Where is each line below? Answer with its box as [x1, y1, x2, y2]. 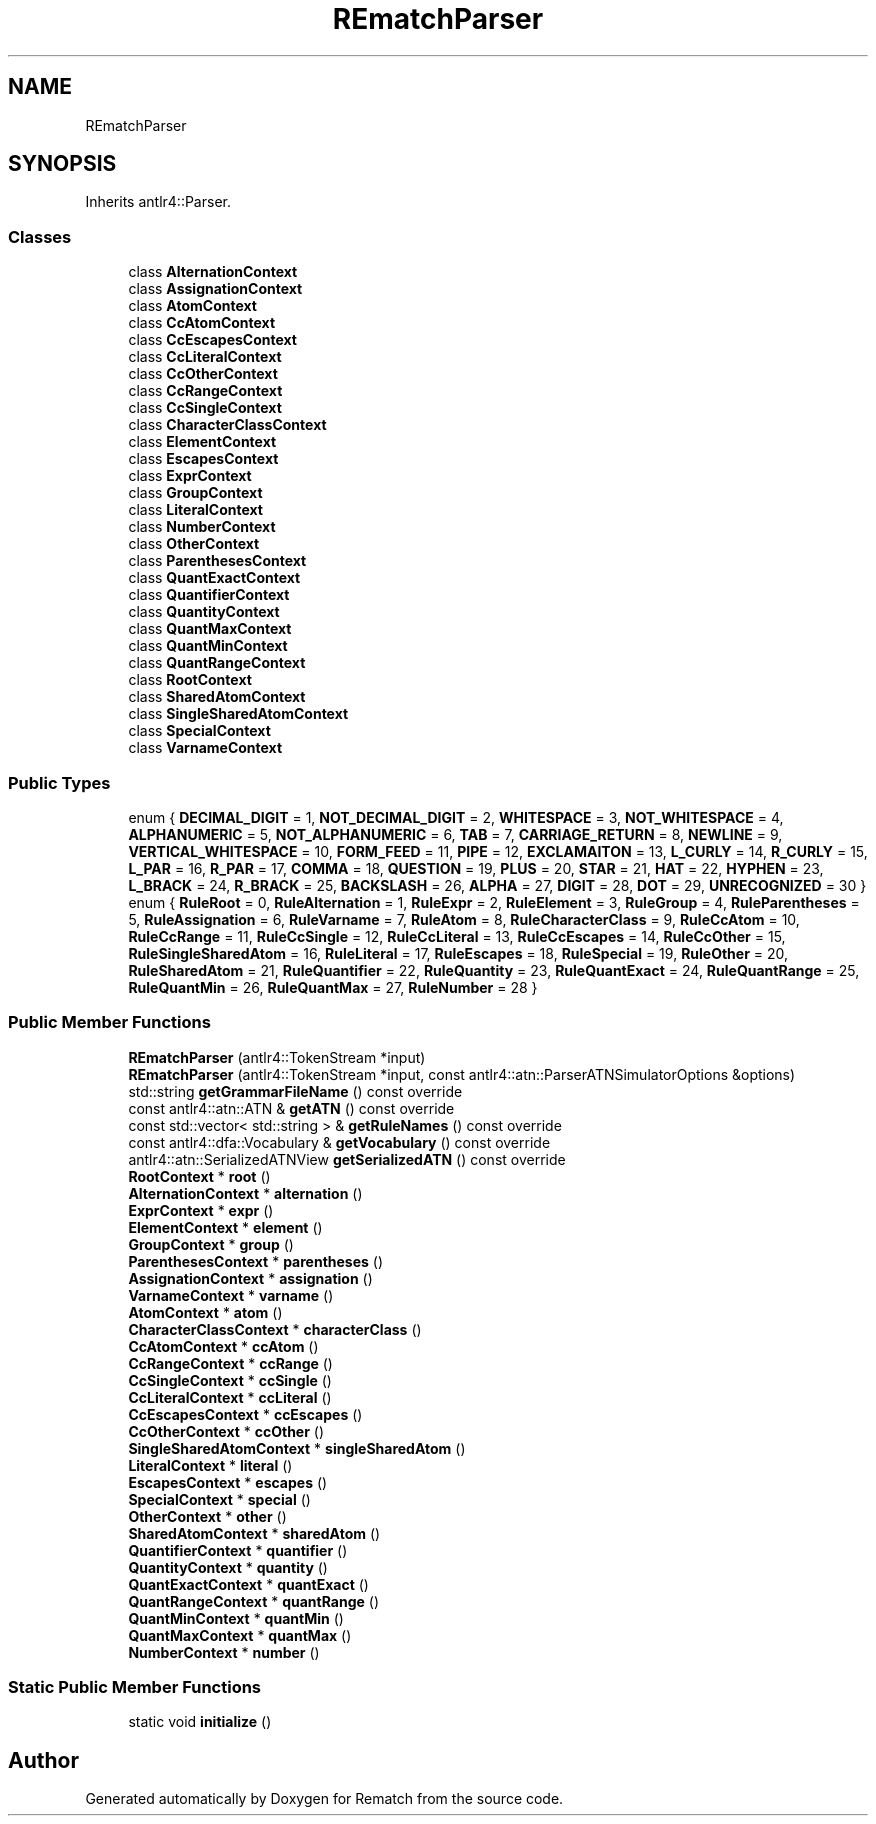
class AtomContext [128, 297, 257, 315]
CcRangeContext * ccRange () [128, 1354, 333, 1372]
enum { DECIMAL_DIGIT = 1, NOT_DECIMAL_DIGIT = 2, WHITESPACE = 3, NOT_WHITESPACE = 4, [128, 808, 784, 826]
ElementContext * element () [128, 1218, 323, 1236]
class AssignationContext [128, 280, 303, 298]
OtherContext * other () [128, 1507, 287, 1525]
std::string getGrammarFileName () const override [128, 1082, 463, 1100]
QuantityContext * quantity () [128, 1558, 328, 1576]
